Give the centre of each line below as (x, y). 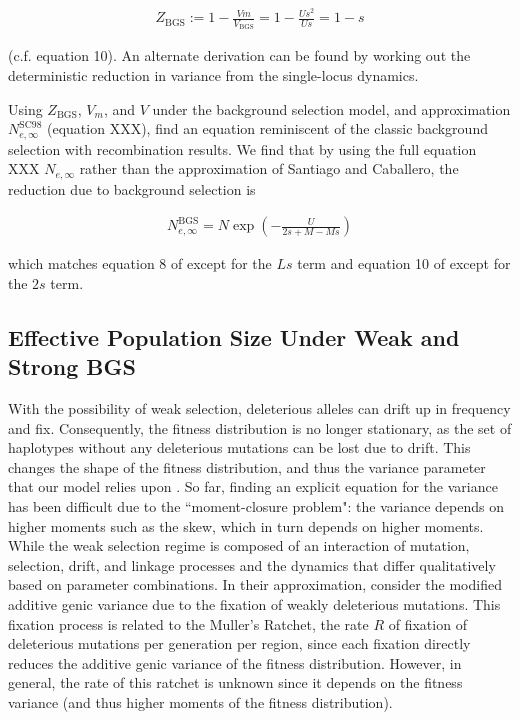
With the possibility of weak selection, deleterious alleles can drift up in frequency (259, 408)
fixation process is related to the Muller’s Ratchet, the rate (188, 623)
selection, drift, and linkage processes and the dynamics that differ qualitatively (252, 564)
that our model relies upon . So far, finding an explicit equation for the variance (253, 486)
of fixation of (427, 623)
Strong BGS (72, 366)
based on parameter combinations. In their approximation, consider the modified (255, 584)
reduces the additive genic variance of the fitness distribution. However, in (235, 662)
